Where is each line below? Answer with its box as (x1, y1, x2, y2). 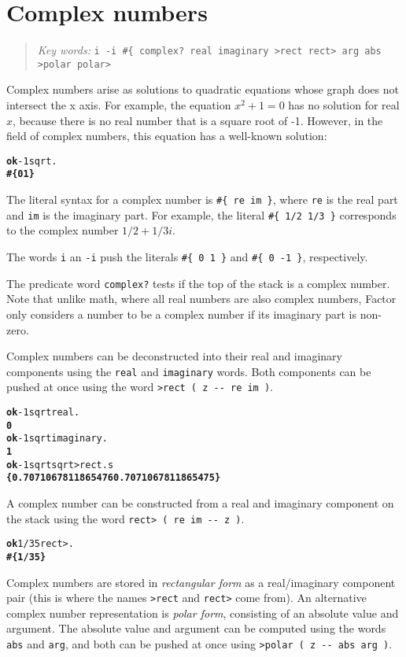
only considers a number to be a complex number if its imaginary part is (6, 305, 357, 322)
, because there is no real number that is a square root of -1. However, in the (13, 112, 383, 128)
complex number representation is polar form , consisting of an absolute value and (6, 604, 399, 621)
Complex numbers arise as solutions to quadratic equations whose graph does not (6, 81, 399, 98)
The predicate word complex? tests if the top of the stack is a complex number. (6, 275, 390, 291)
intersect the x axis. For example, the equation (6, 97, 231, 113)
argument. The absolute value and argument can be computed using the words (6, 620, 386, 637)
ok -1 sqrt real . (6, 407, 80, 419)
